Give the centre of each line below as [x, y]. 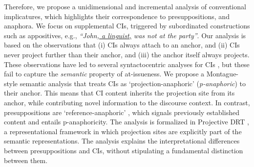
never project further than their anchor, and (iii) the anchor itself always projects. [127, 54]
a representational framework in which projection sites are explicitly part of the [123, 131]
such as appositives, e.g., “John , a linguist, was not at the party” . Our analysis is [125, 35]
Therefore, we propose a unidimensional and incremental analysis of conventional [125, 6]
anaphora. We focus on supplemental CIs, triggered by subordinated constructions [127, 26]
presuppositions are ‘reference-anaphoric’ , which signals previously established [122, 112]
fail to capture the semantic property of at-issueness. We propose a [104, 74]
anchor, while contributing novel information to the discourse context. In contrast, [127, 102]
